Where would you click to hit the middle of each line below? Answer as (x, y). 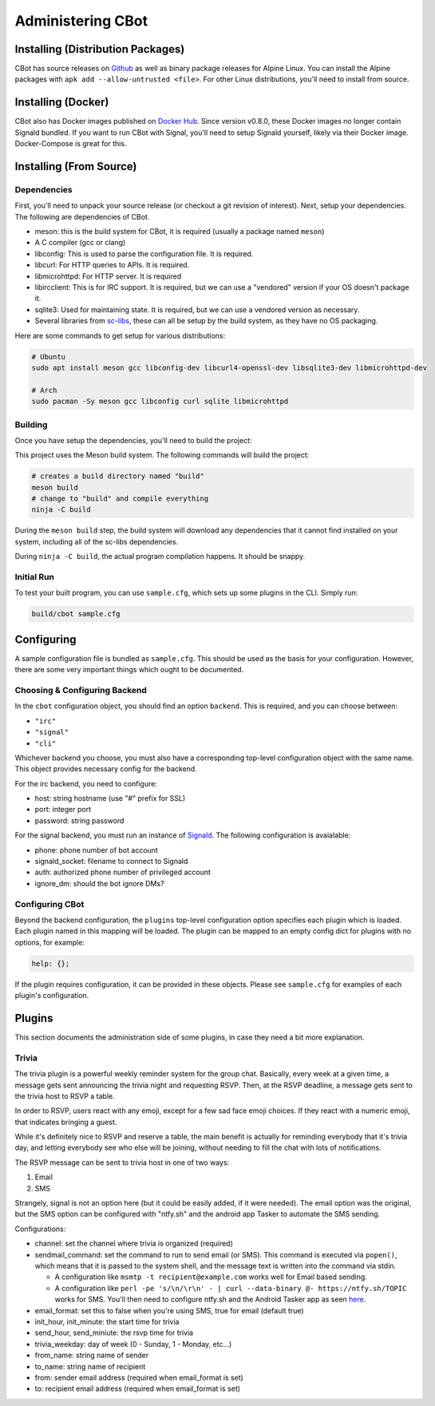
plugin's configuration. (52, 996)
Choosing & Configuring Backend (81, 690)
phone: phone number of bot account (97, 850)
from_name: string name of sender (92, 1355)
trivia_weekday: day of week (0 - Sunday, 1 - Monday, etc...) (133, 1344)
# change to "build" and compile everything (120, 499)
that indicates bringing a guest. (66, 1122)
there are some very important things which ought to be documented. (129, 670)
